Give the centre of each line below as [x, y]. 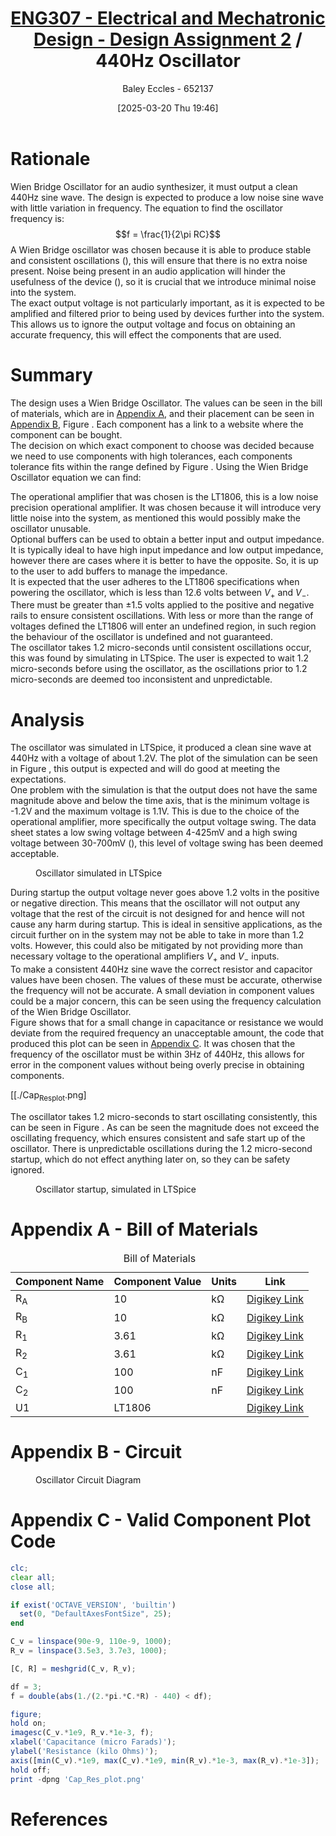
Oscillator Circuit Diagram [88, 1479]
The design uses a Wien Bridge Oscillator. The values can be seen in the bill [166, 403]
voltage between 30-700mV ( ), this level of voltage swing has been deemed [167, 843]
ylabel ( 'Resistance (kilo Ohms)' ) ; [84, 1752]
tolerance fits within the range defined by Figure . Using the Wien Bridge [159, 466]
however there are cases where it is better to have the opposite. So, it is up [164, 560]
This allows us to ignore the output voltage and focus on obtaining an [153, 324]
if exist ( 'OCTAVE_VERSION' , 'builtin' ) [93, 1605]
